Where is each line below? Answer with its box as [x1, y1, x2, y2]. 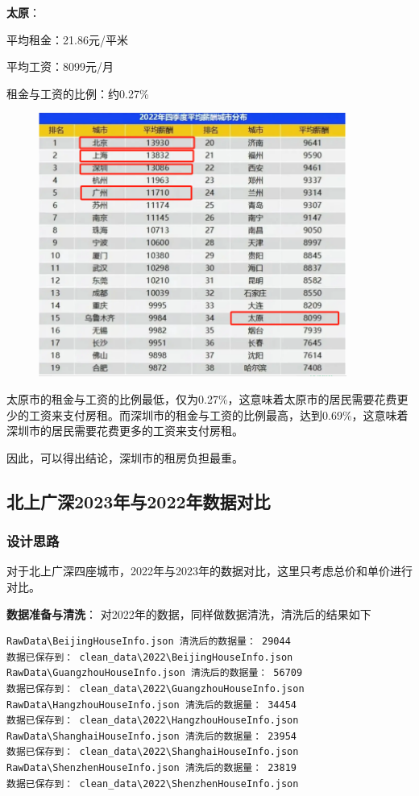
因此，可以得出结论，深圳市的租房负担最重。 [6, 449, 243, 466]
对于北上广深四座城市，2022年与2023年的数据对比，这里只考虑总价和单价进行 [6, 562, 413, 579]
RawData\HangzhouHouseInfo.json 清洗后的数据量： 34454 [6, 699, 297, 711]
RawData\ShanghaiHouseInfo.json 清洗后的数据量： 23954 [6, 730, 297, 742]
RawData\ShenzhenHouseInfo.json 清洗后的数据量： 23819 [6, 761, 297, 773]
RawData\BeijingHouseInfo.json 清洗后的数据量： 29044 [6, 636, 291, 648]
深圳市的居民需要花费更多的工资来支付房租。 [6, 422, 243, 439]
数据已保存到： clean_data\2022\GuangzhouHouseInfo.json [6, 682, 305, 694]
